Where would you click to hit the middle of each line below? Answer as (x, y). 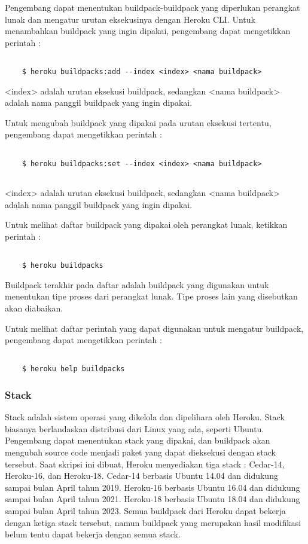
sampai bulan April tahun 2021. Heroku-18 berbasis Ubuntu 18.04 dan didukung (153, 499)
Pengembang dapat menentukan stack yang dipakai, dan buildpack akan (138, 440)
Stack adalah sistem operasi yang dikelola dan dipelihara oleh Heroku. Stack (145, 417)
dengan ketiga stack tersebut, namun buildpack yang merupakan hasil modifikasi (153, 522)
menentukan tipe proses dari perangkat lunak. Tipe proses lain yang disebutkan (151, 296)
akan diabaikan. (34, 308)
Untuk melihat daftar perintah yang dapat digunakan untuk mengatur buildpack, (154, 328)
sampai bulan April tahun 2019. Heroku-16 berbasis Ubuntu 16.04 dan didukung (153, 487)
